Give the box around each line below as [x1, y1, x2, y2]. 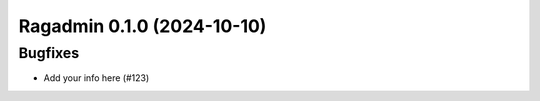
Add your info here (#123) [43, 72, 150, 84]
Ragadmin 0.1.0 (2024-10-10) [18, 15, 267, 37]
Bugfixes [18, 44, 80, 62]
